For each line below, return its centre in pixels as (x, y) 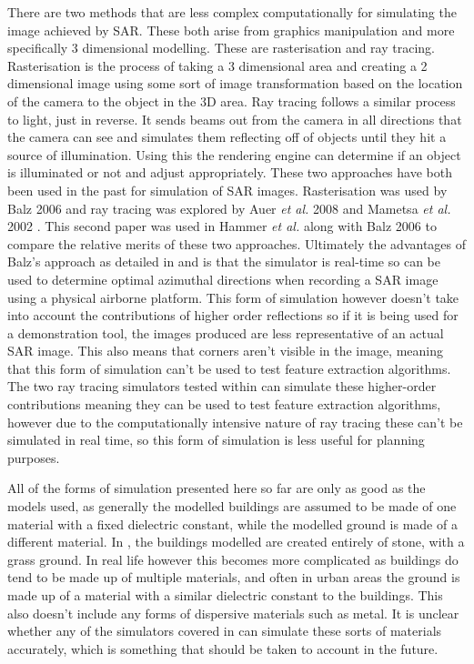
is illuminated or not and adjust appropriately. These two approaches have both (230, 172)
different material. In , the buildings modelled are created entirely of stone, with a (236, 542)
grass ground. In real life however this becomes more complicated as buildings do (233, 559)
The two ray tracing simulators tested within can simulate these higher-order (222, 386)
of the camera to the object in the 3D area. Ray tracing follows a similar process (232, 101)
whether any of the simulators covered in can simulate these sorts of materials (225, 631)
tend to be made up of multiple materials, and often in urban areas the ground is (234, 577)
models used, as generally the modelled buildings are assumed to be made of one (232, 506)
